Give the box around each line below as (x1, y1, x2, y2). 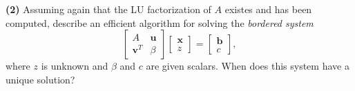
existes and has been (224, 2, 312, 16)
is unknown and (41, 59, 108, 73)
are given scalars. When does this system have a (146, 59, 349, 73)
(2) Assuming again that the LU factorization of (6, 2, 211, 16)
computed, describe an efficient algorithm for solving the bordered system (6, 15, 314, 30)
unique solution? (6, 72, 75, 86)
